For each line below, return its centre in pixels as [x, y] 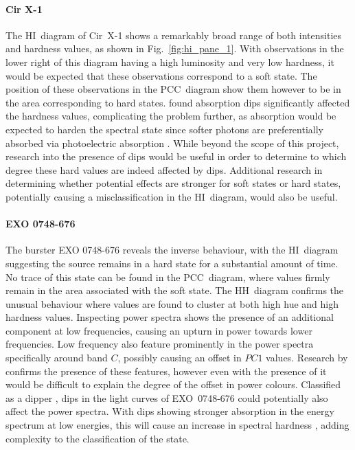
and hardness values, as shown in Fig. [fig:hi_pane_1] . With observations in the [175, 48]
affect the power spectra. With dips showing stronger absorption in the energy [170, 411]
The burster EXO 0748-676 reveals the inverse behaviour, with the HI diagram [172, 250]
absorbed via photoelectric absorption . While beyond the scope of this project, [172, 143]
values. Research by [307, 358]
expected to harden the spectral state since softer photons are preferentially [164, 129]
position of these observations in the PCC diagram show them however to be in [173, 89]
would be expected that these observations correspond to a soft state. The [161, 75]
